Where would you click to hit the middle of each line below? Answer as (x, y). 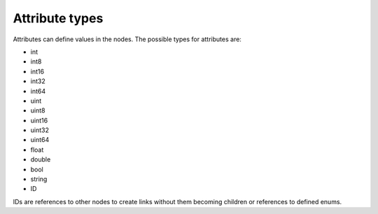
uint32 (40, 130)
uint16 (39, 120)
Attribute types (58, 18)
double (41, 159)
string (39, 179)
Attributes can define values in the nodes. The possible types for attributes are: (127, 39)
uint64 (40, 140)
